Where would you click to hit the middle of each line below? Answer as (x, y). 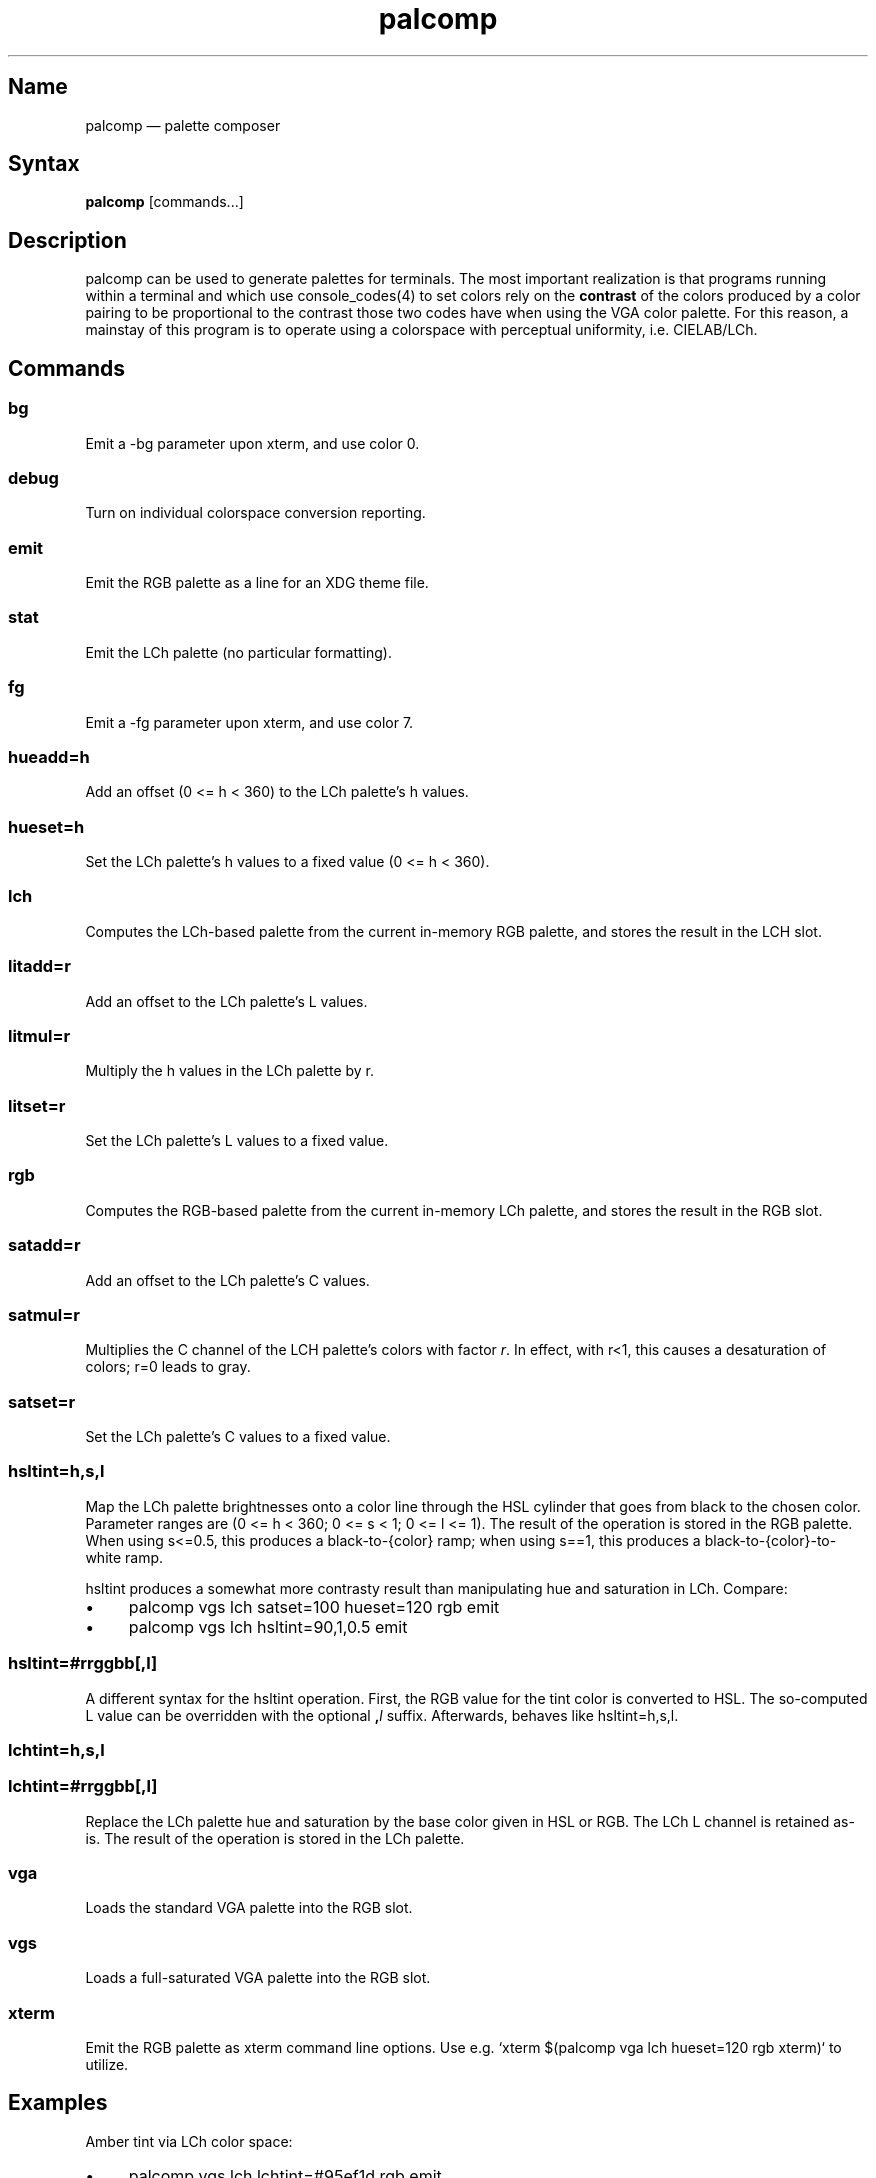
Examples (58, 2103)
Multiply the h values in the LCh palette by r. (230, 1071)
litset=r (37, 1105)
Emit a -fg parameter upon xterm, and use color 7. (249, 722)
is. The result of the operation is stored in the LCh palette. (275, 1838)
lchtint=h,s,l (56, 1749)
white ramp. (124, 1557)
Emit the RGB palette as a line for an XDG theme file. (257, 582)
